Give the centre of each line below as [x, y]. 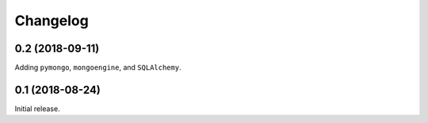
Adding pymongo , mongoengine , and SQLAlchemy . [98, 68]
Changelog [52, 20]
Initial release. [37, 108]
